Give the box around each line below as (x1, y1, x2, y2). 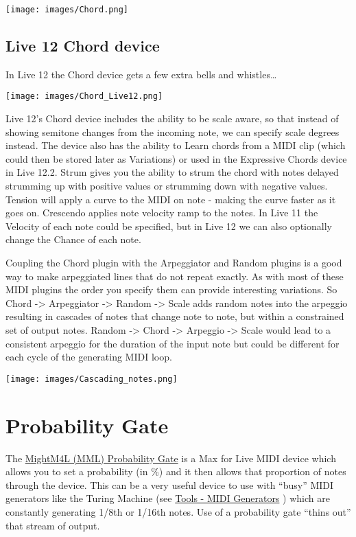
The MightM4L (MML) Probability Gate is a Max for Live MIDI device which (5, 450, 336, 465)
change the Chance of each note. (5, 232, 141, 247)
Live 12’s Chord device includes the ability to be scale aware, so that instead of (5, 111, 339, 126)
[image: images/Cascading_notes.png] (5, 374, 178, 384)
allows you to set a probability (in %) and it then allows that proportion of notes (5, 464, 346, 479)
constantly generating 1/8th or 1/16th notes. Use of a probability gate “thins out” (5, 504, 351, 518)
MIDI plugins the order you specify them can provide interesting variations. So (5, 282, 337, 297)
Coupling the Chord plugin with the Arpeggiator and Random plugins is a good (5, 255, 342, 270)
